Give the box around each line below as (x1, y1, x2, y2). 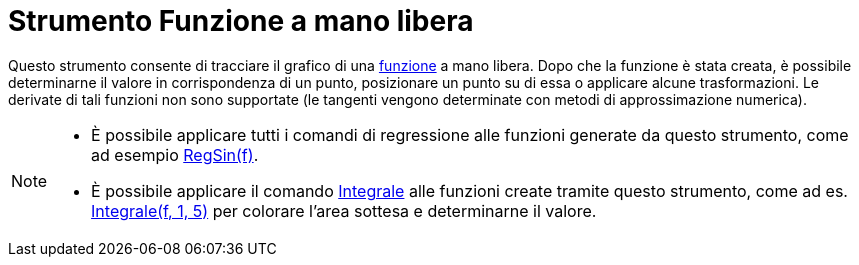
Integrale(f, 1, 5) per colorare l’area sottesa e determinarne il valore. (91, 200, 597, 221)
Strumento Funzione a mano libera (8, 4, 474, 38)
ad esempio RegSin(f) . (91, 144, 259, 165)
